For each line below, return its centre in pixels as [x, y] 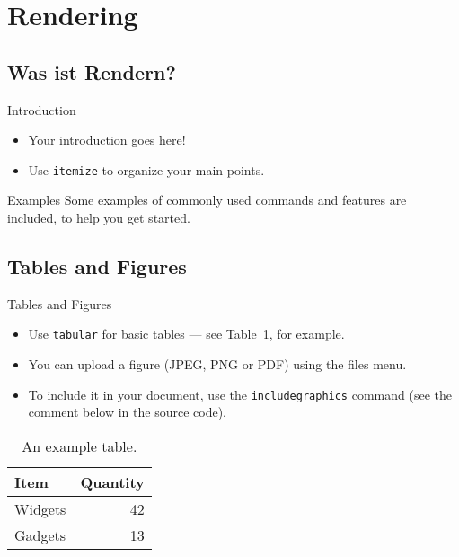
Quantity [112, 482]
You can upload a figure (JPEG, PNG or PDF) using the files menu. [217, 364]
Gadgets [40, 535]
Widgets [40, 508]
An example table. [79, 446]
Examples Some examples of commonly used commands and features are [207, 200]
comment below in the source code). [127, 412]
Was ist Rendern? [92, 71]
